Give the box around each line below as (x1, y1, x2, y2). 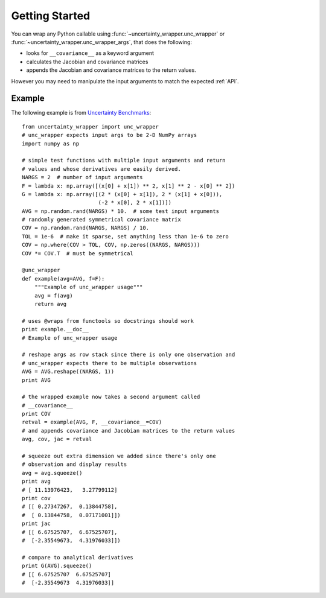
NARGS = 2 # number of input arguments (22, 174, 143, 181)
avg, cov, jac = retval (22, 436, 92, 443)
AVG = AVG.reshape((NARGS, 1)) (22, 368, 115, 375)
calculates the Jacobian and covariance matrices (26, 58, 149, 65)
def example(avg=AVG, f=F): (22, 275, 105, 282)
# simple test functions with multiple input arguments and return (22, 157, 226, 164)
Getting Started (11, 9, 91, 22)
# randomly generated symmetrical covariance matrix (22, 216, 181, 223)
